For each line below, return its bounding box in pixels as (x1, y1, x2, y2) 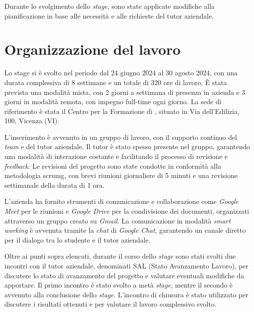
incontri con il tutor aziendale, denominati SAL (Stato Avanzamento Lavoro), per (4, 261, 249, 270)
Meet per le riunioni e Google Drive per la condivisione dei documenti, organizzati (4, 206, 249, 216)
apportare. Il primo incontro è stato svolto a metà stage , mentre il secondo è (4, 280, 233, 290)
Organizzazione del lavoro (4, 39, 181, 59)
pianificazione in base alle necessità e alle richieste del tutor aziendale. (4, 10, 214, 21)
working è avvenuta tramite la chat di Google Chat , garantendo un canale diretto (4, 225, 246, 235)
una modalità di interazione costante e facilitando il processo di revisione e (4, 151, 228, 161)
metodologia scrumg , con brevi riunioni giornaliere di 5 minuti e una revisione (4, 170, 238, 180)
